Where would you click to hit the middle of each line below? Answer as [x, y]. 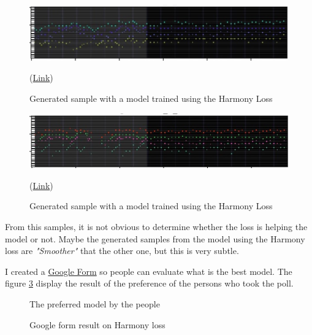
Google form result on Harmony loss [97, 324]
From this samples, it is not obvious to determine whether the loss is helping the [156, 226]
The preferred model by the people [95, 303]
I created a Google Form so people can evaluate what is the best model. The [149, 271]
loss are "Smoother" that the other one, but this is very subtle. [122, 251]
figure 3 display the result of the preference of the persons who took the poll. [149, 283]
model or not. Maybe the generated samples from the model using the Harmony [155, 238]
